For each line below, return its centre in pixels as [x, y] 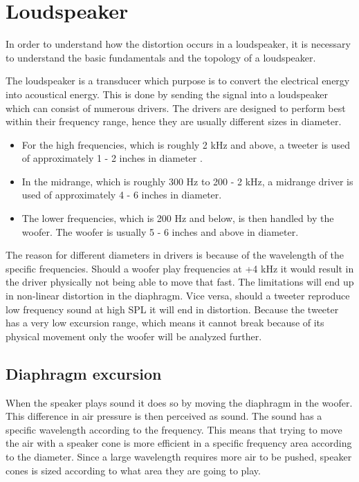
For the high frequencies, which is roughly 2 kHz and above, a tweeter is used [186, 144]
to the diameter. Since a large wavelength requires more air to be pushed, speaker [179, 456]
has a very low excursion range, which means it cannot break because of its [165, 323]
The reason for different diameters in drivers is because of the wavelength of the [175, 255]
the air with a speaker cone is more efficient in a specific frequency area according [179, 443]
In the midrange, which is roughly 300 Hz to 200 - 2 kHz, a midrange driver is [187, 181]
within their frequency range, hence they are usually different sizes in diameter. [174, 121]
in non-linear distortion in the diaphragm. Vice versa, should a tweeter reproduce [178, 296]
